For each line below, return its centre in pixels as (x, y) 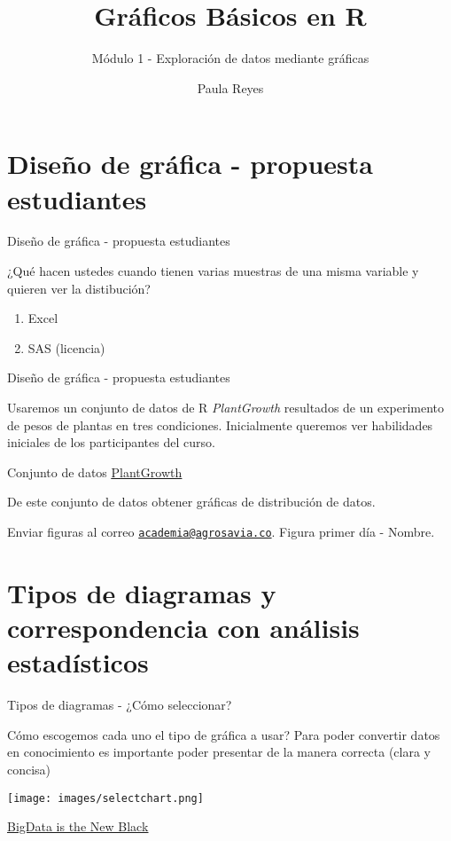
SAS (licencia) (66, 347)
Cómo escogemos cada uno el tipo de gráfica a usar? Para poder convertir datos (224, 734)
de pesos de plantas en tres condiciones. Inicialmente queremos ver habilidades (220, 424)
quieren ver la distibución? (79, 288)
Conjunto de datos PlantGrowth (95, 472)
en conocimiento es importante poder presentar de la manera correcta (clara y (219, 752)
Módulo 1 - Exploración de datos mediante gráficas (230, 58)
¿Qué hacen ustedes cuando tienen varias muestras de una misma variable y (213, 271)
